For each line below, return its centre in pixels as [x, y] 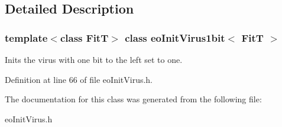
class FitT [84, 37]
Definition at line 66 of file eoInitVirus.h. [79, 79]
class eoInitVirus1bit [175, 37]
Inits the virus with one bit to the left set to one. [94, 59]
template [26, 37]
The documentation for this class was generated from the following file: [133, 99]
